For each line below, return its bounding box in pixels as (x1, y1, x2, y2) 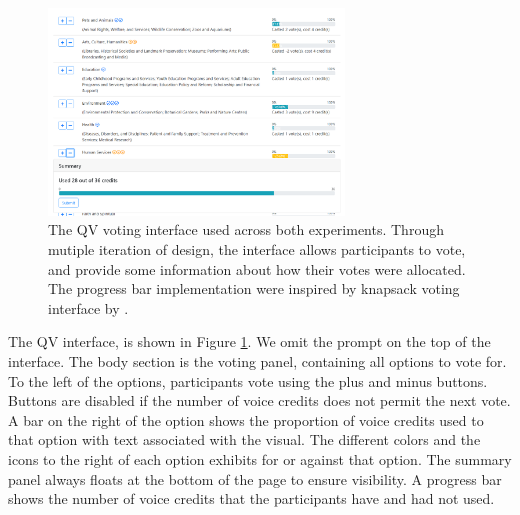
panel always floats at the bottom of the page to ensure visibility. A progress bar (8, 468, 502, 489)
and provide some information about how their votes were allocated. (48, 258, 466, 279)
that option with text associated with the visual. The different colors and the (8, 429, 481, 450)
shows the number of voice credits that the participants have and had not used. (8, 488, 495, 509)
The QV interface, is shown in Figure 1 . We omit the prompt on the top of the (8, 331, 491, 352)
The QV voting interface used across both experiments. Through (48, 219, 444, 240)
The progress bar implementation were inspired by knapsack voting (48, 278, 460, 299)
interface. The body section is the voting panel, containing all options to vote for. (8, 350, 507, 371)
